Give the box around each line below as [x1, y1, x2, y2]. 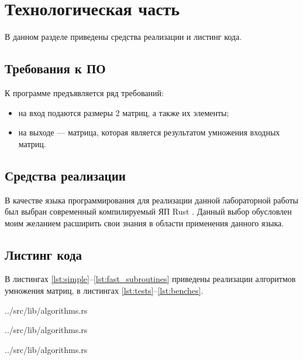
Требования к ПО [5, 59, 106, 77]
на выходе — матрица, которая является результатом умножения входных [18, 126, 280, 138]
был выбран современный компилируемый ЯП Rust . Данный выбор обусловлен [5, 205, 292, 218]
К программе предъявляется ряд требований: [5, 86, 164, 99]
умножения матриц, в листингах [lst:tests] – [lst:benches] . [5, 284, 204, 297]
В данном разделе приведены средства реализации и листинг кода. [5, 30, 242, 43]
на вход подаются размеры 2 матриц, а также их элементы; [18, 106, 229, 118]
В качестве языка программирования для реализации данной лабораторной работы [5, 193, 299, 206]
